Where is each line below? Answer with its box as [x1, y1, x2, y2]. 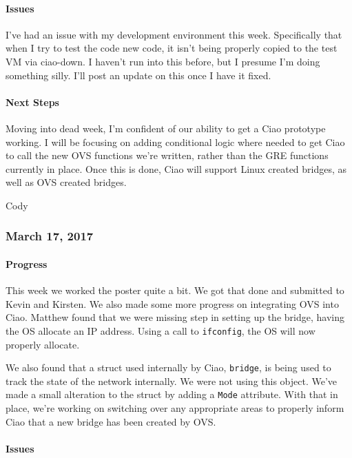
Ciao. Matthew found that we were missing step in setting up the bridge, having [6, 310, 344, 324]
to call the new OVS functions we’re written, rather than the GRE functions [6, 148, 329, 163]
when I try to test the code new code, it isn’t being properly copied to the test [6, 41, 338, 55]
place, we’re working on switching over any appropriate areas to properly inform [6, 401, 344, 415]
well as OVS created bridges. [6, 175, 127, 189]
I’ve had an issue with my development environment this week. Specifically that [6, 27, 342, 41]
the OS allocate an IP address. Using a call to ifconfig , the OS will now [6, 323, 315, 337]
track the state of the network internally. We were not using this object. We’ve [6, 373, 338, 388]
